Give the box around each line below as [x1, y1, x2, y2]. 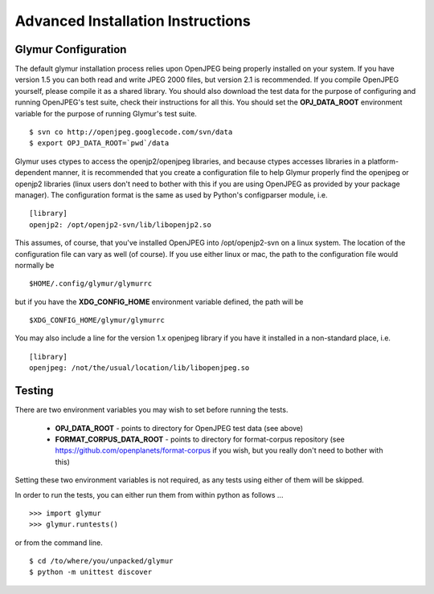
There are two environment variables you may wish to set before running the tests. [14, 405, 289, 415]
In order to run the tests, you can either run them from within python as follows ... [14, 490, 284, 499]
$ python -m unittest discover [29, 568, 153, 577]
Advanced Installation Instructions [14, 12, 251, 30]
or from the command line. [14, 538, 104, 547]
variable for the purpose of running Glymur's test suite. [14, 108, 197, 118]
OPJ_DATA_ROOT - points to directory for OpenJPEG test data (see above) [55, 423, 304, 433]
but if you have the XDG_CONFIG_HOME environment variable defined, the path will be [14, 297, 304, 307]
